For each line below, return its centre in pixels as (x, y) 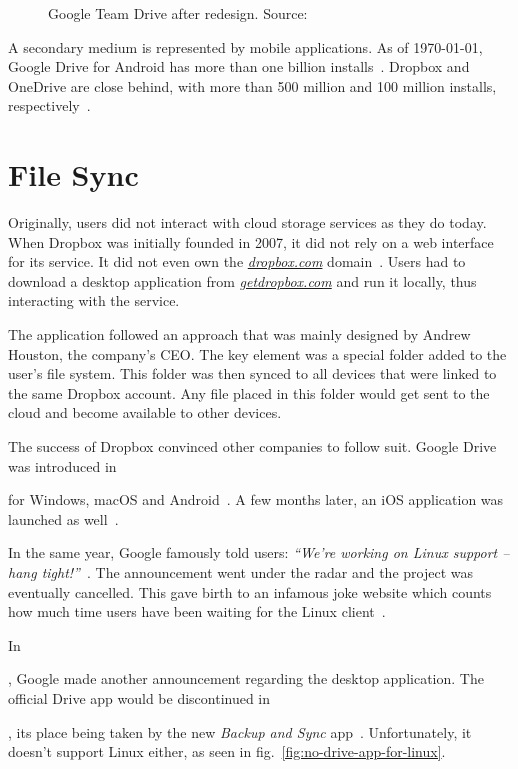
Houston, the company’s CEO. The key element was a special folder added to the (257, 353)
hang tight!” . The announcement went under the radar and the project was (240, 572)
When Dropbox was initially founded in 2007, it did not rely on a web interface (251, 241)
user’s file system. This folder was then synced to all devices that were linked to (252, 373)
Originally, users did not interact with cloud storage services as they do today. (247, 222)
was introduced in (62, 465)
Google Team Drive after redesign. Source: (178, 13)
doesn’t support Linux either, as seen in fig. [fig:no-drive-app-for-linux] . (227, 751)
